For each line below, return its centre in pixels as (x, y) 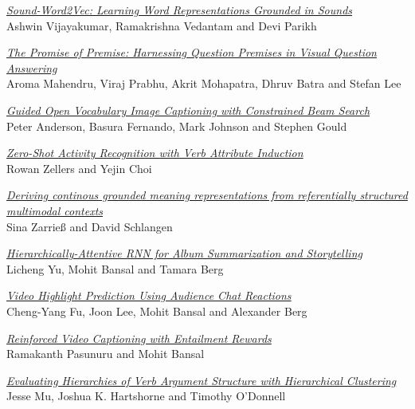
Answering (32, 67)
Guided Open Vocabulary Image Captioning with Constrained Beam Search (188, 110)
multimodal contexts (55, 210)
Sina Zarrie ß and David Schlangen (90, 226)
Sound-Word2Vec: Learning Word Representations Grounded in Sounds (180, 10)
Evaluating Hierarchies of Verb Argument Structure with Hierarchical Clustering (202, 380)
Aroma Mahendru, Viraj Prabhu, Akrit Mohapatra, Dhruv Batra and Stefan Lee (204, 83)
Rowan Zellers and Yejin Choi (79, 168)
